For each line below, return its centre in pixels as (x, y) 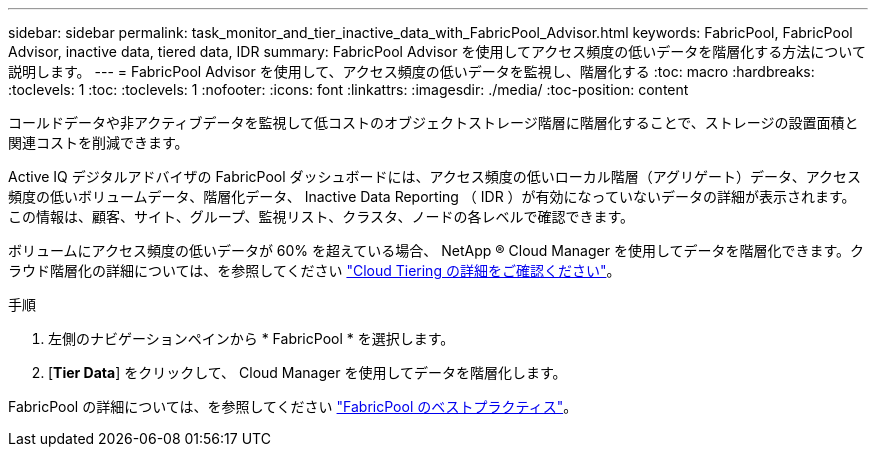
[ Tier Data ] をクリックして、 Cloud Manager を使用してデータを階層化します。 (307, 372)
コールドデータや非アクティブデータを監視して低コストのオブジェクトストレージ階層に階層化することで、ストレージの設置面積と (433, 122)
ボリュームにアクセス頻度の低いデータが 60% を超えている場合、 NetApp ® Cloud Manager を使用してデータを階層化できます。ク (436, 250)
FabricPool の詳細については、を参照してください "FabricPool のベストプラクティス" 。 (293, 406)
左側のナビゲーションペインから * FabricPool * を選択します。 (251, 338)
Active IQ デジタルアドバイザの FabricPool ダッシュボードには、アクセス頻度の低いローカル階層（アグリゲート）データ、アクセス (434, 176)
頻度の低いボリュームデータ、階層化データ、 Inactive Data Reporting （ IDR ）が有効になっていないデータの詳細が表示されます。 (432, 196)
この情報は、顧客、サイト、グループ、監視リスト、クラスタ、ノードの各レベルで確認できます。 (321, 216)
